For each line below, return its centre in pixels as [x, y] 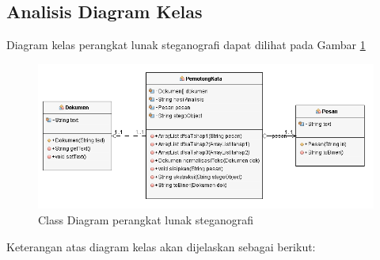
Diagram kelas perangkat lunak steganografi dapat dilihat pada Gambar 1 [186, 45]
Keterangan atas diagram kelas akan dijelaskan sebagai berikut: [161, 246]
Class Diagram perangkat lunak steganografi [146, 219]
